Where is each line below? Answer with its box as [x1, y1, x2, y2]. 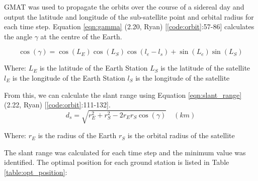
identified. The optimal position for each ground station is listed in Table [4, 157, 229, 167]
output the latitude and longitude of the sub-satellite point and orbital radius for [4, 11, 254, 22]
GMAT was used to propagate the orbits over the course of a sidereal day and [4, 2, 244, 12]
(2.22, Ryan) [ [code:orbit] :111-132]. [4, 99, 111, 110]
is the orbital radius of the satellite [127, 130, 235, 141]
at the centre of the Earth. [40, 31, 122, 41]
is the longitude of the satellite [135, 72, 230, 83]
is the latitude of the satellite [160, 63, 250, 73]
